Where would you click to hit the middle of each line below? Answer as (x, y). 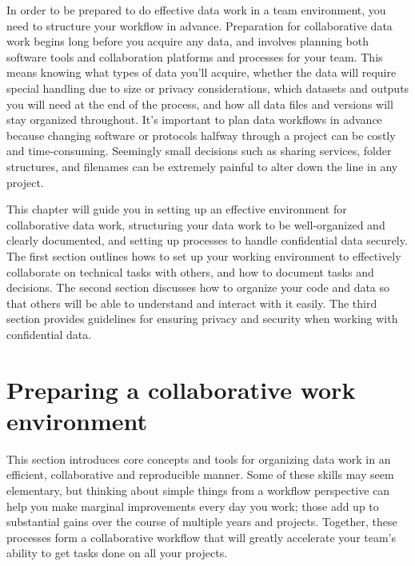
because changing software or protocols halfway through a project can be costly (201, 135)
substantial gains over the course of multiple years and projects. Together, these (202, 522)
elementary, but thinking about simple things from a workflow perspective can (198, 490)
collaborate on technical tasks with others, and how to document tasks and (190, 271)
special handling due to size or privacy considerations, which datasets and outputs (208, 88)
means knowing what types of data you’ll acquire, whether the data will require (202, 72)
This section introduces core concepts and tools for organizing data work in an (199, 458)
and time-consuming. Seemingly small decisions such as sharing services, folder (199, 151)
